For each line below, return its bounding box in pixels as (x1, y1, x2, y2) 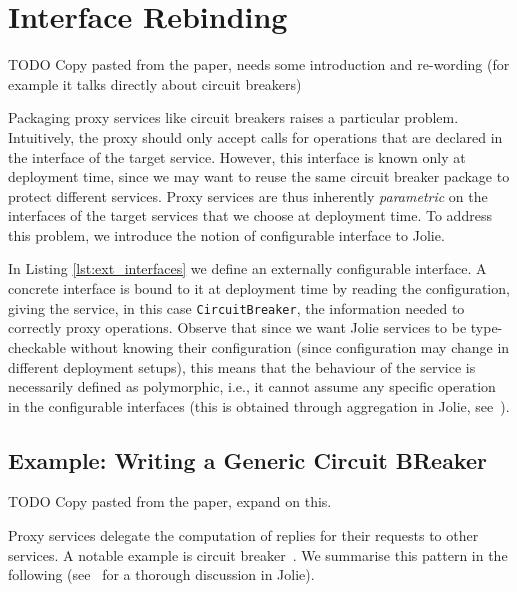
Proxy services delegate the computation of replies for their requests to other (8, 525, 479, 546)
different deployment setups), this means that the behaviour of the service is (8, 356, 476, 377)
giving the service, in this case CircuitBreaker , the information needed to (8, 297, 465, 318)
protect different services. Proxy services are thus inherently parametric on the (8, 185, 488, 206)
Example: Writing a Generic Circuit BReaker (8, 444, 487, 475)
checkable (8, 336, 66, 357)
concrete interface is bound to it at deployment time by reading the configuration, (8, 278, 510, 299)
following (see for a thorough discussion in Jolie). (8, 564, 315, 585)
